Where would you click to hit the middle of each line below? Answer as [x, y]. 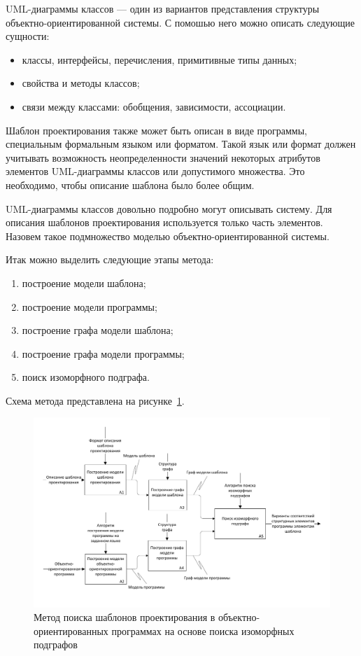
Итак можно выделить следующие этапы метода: [110, 259]
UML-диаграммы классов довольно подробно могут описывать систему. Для [169, 208]
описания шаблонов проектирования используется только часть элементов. [164, 222]
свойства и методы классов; [81, 83]
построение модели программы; [90, 306]
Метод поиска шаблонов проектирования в [125, 617]
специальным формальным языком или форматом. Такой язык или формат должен [181, 144]
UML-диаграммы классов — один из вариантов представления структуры [163, 8]
